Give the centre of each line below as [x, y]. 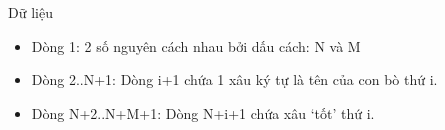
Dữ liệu [30, 12]
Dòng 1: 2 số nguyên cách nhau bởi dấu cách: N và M [196, 45]
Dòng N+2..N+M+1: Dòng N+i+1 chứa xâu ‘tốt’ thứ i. [203, 112]
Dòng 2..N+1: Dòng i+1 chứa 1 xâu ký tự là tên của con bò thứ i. [234, 79]
